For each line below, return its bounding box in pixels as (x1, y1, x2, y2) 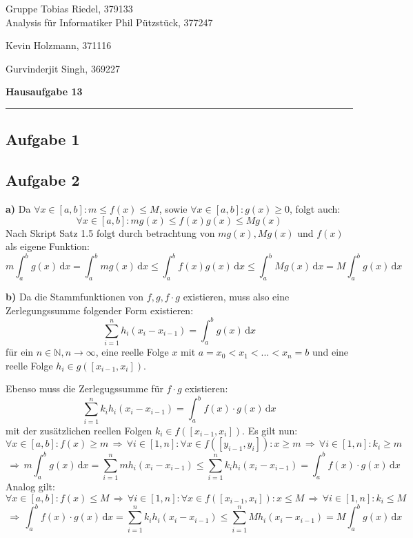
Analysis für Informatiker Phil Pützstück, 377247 (6, 15, 213, 29)
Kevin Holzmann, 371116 (6, 38, 112, 52)
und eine (312, 345, 349, 359)
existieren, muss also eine (183, 289, 290, 304)
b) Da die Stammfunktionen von (6, 289, 144, 304)
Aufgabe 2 (6, 169, 80, 191)
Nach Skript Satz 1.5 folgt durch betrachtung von (6, 225, 215, 240)
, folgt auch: (290, 201, 341, 215)
